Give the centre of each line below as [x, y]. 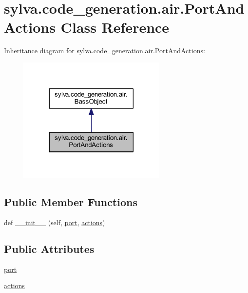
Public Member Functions [71, 202]
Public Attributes [49, 248]
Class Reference [115, 27]
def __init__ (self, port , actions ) [55, 222]
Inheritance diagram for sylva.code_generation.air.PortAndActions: [105, 51]
